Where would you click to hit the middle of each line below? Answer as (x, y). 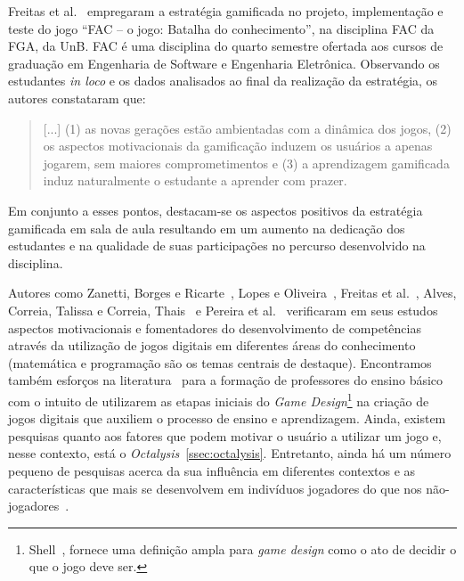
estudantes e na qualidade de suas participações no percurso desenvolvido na (217, 245)
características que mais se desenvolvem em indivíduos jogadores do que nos (215, 488)
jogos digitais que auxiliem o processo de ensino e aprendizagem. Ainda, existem (227, 418)
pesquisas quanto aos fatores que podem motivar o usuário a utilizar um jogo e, (225, 435)
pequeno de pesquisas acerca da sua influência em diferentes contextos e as (212, 470)
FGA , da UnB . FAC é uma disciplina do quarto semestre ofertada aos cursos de (226, 46)
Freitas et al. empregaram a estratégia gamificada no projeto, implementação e (226, 11)
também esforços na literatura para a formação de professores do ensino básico (226, 380)
